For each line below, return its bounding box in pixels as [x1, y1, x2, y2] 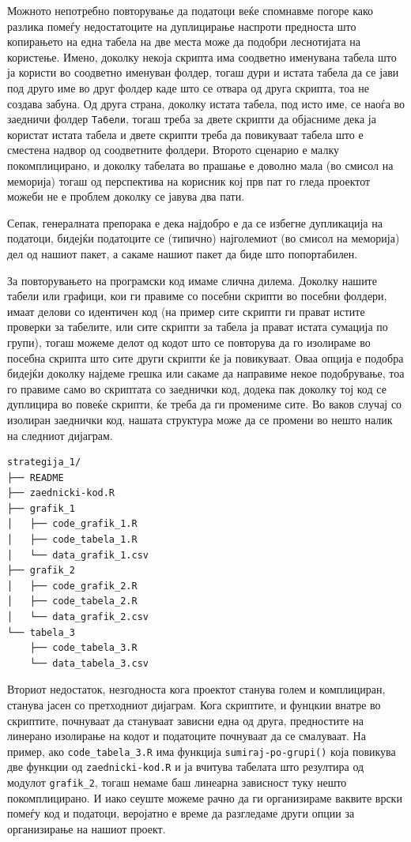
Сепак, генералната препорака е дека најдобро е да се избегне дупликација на [7, 214, 383, 231]
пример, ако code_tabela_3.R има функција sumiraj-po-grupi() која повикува [7, 742, 396, 759]
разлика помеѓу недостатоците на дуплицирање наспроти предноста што [7, 17, 356, 34]
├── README [7, 472, 64, 483]
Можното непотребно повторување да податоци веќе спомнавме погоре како [7, 2, 374, 18]
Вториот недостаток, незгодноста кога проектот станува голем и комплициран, [7, 681, 386, 697]
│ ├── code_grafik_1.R [7, 518, 138, 530]
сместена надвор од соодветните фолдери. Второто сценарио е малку [7, 141, 339, 158]
